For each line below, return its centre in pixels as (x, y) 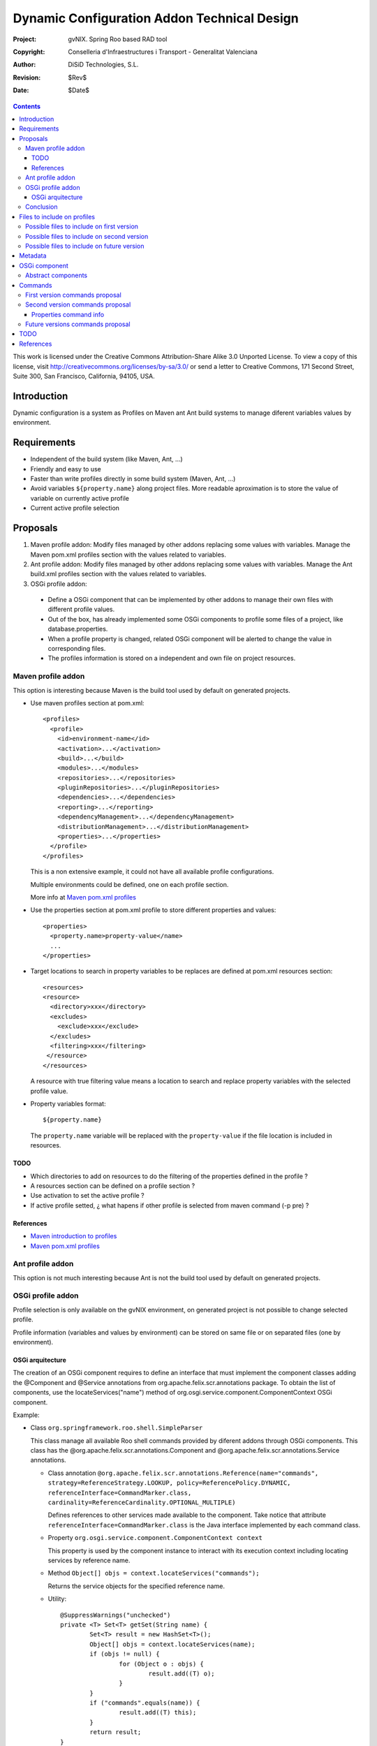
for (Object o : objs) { (161, 1664)
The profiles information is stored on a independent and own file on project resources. (172, 658)
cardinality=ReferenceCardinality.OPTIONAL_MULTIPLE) (142, 1503)
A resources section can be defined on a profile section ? (113, 1186)
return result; (116, 1732)
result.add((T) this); (158, 1712)
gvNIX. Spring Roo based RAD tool (118, 39)
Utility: (57, 1599)
